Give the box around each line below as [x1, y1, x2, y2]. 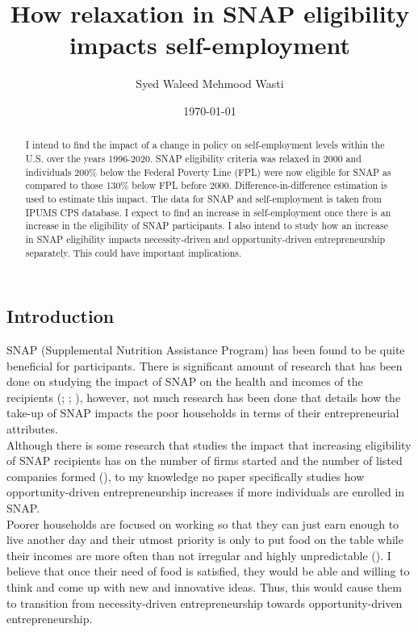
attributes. [6, 420, 58, 437]
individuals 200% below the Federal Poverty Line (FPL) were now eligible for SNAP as [25, 165, 391, 178]
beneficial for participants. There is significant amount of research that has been [6, 357, 403, 374]
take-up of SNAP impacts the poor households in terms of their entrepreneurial [6, 404, 399, 421]
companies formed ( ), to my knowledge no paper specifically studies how [6, 467, 365, 484]
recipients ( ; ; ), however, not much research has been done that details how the [6, 388, 401, 405]
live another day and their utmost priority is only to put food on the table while [6, 531, 403, 548]
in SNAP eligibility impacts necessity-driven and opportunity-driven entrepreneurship [25, 232, 386, 245]
